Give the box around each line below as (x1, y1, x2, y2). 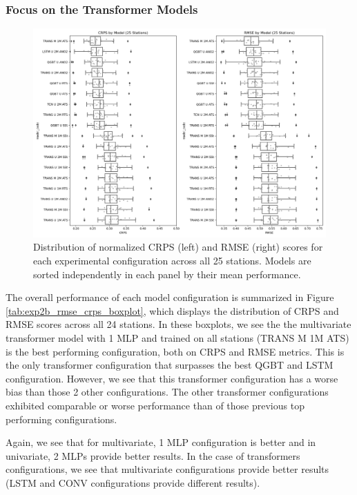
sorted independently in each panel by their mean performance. (33, 266, 301, 281)
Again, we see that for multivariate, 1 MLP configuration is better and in (6, 435, 316, 449)
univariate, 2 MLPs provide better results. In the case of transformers (6, 448, 300, 463)
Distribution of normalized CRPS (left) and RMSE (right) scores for (33, 240, 323, 254)
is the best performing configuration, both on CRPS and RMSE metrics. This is (6, 344, 345, 358)
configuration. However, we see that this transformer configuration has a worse (6, 371, 338, 385)
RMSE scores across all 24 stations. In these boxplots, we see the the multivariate (6, 317, 351, 331)
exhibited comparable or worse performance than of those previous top (6, 398, 305, 413)
